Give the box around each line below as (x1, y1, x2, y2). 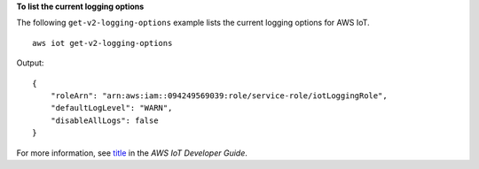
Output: (16, 58, 44, 68)
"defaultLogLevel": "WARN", (50, 103, 173, 113)
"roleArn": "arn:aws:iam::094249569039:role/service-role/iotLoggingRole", (50, 90, 388, 101)
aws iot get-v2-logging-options (32, 38, 173, 48)
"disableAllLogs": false (50, 115, 159, 126)
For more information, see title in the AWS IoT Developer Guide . (16, 147, 248, 158)
